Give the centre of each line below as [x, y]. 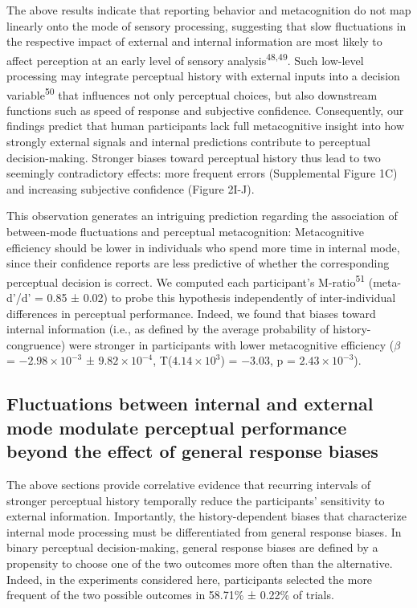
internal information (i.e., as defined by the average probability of [168, 329]
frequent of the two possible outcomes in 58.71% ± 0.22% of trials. [170, 595]
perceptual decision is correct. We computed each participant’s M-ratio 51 [186, 280]
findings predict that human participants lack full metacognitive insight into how [206, 126]
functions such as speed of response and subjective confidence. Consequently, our [205, 110]
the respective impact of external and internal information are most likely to [194, 41]
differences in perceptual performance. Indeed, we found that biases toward [191, 313]
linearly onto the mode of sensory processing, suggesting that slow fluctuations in [206, 25]
